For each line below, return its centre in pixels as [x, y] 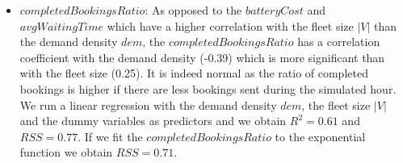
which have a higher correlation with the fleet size [230, 25]
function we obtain [66, 152]
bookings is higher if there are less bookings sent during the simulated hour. [208, 88]
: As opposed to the [193, 10]
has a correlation [339, 42]
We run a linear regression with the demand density [148, 104]
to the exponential [320, 136]
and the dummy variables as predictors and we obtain [153, 121]
